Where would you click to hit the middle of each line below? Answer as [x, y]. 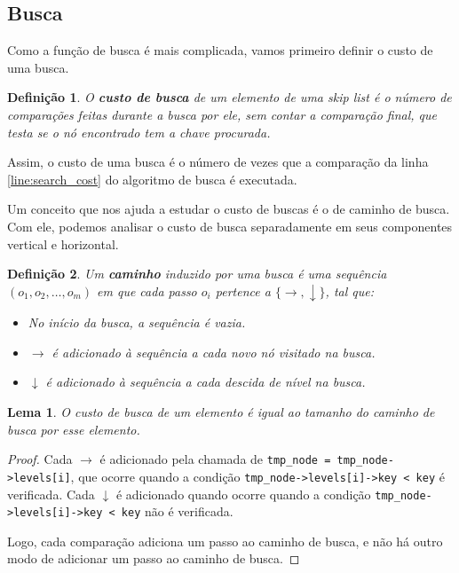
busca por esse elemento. [74, 429]
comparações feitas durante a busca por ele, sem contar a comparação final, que [222, 114]
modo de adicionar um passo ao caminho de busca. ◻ [154, 558]
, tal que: [349, 290]
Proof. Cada [40, 459]
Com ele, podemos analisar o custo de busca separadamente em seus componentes [230, 226]
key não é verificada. [177, 511]
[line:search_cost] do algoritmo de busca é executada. [152, 179]
